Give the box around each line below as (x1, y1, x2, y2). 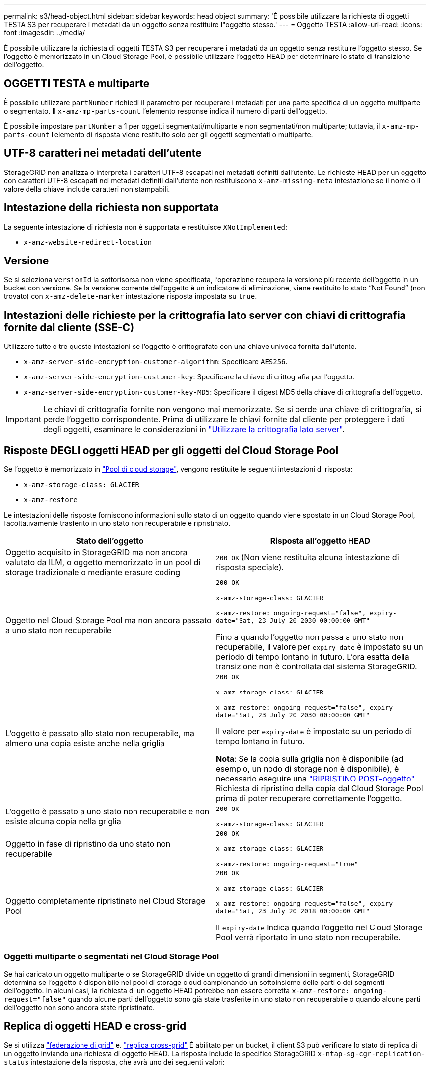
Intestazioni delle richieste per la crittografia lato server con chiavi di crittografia (4, 309, 406, 321)
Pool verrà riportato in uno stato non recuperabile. (216, 932, 401, 943)
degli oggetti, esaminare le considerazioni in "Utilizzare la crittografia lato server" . (43, 424, 345, 434)
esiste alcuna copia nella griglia (5, 816, 121, 827)
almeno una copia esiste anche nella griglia (5, 738, 165, 749)
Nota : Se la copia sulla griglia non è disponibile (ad (216, 754, 403, 764)
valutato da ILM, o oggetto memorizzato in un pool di (5, 557, 201, 568)
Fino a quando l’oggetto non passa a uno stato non (216, 632, 403, 642)
